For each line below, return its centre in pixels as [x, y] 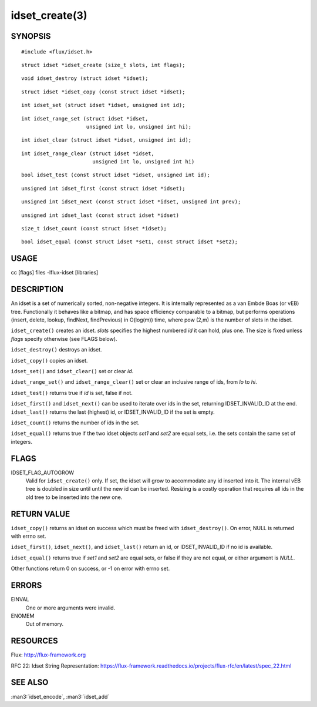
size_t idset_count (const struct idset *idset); [94, 229]
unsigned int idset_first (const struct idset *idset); [103, 188]
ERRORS [26, 586]
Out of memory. [45, 624]
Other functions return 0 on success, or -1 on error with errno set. [90, 569]
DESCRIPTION [37, 289]
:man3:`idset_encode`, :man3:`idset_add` [60, 696]
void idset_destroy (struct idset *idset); [85, 78]
